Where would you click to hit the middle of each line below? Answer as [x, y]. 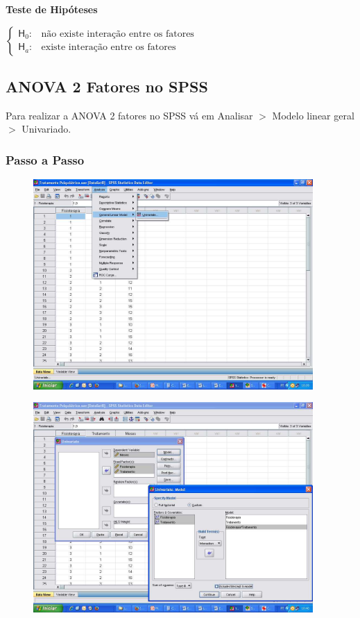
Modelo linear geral [313, 115]
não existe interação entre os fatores [118, 34]
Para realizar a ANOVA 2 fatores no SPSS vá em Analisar [129, 115]
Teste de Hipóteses [52, 9]
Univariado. [46, 129]
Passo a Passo [45, 159]
